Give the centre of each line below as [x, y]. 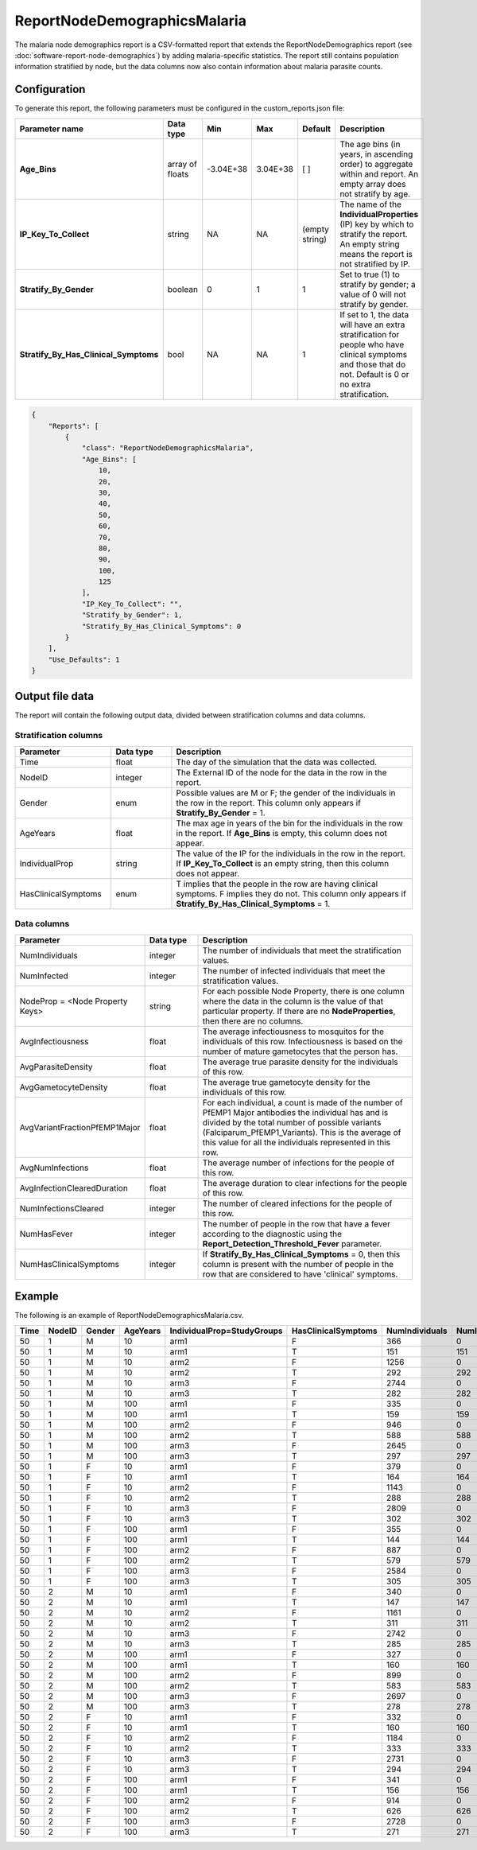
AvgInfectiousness [54, 1041]
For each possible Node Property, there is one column [304, 991]
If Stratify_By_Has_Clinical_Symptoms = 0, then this [301, 1254]
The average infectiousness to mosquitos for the [293, 1032]
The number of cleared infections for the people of [297, 1203]
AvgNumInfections [54, 1168]
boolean [183, 289]
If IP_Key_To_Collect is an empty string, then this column [283, 863]
